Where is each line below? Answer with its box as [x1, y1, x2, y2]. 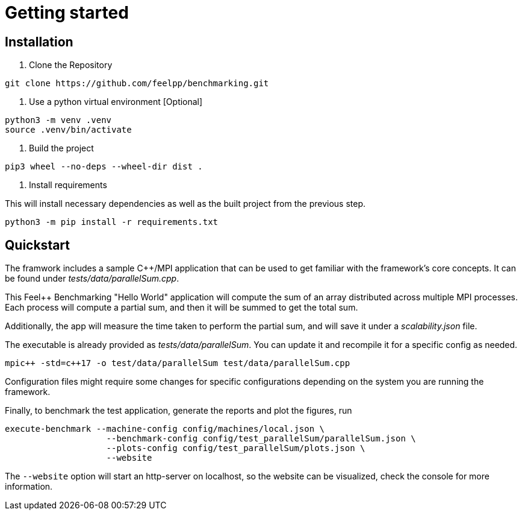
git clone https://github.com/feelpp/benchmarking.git [5, 78, 269, 89]
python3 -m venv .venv [5, 115, 112, 125]
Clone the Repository [29, 60, 113, 71]
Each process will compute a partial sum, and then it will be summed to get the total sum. [5, 302, 358, 313]
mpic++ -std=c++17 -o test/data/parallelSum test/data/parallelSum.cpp [5, 358, 350, 368]
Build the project [29, 143, 94, 154]
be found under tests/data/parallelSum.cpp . [5, 273, 179, 284]
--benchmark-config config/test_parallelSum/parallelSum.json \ [106, 434, 416, 444]
